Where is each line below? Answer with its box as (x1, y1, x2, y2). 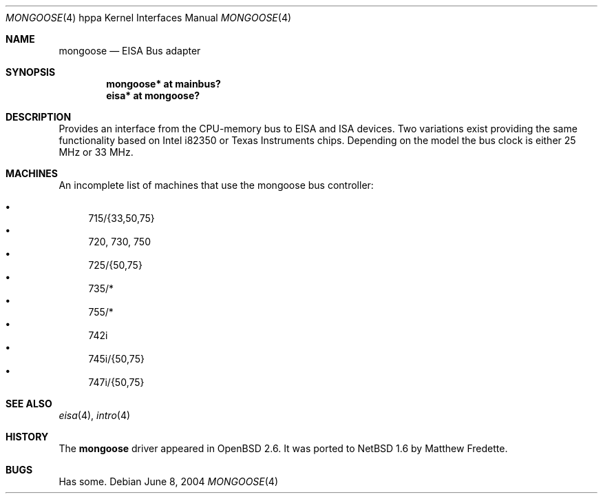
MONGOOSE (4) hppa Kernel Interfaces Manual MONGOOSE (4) (6, 12, 292, 23)
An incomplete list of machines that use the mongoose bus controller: (59, 179, 374, 191)
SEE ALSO (6, 398, 52, 409)
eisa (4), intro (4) (59, 409, 131, 421)
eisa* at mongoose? (106, 90, 200, 101)
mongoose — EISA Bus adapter (59, 45, 201, 57)
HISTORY (6, 431, 49, 442)
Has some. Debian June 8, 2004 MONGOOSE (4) (59, 476, 279, 487)
